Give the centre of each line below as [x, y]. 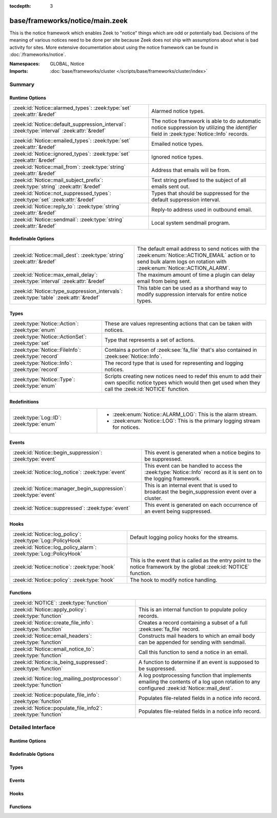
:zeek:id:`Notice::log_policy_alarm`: [55, 547]
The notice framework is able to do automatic [206, 121]
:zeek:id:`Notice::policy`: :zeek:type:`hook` [64, 580]
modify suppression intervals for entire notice [192, 294]
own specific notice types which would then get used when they [182, 383]
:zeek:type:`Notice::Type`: [44, 379]
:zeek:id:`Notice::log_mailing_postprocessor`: [67, 678]
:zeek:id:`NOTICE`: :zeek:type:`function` [61, 602]
